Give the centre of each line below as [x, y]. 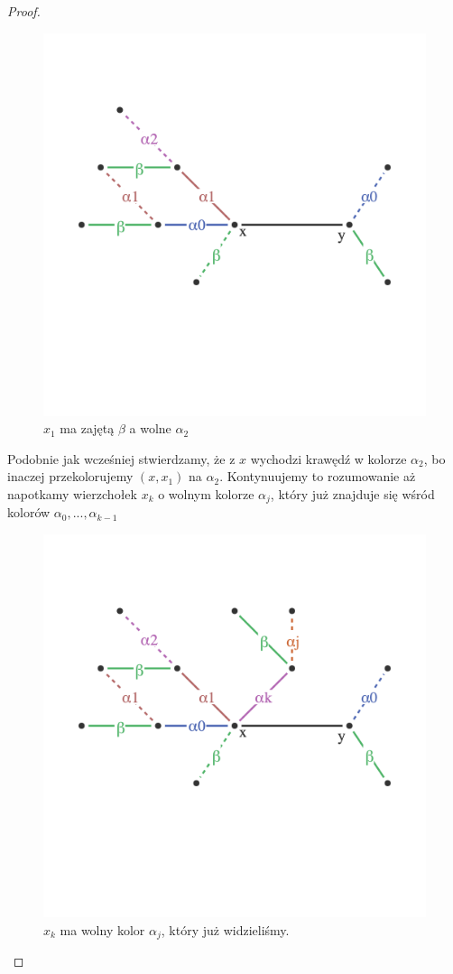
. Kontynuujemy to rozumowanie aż [318, 476]
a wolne [150, 428]
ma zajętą [87, 428]
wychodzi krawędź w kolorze [328, 458]
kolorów [29, 512]
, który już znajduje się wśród [352, 493]
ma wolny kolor [102, 929]
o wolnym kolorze [206, 493]
